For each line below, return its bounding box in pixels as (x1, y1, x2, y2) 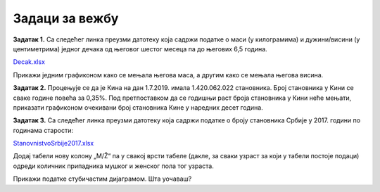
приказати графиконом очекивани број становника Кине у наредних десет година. (13, 103, 263, 112)
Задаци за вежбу (13, 11, 119, 26)
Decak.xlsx (13, 58, 46, 66)
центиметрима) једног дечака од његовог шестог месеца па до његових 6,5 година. (13, 44, 267, 53)
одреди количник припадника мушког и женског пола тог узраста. (13, 162, 215, 170)
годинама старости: (13, 126, 74, 134)
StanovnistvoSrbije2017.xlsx (13, 139, 94, 148)
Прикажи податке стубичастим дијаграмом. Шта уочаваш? (13, 174, 192, 183)
